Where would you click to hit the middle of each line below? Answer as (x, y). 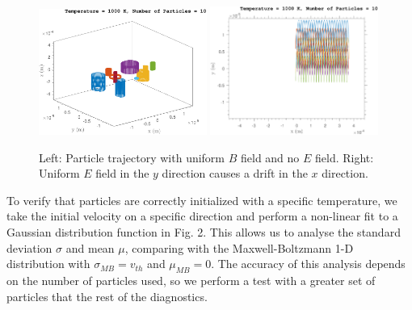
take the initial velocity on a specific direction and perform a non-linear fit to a (202, 216)
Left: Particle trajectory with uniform (132, 157)
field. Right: (345, 157)
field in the (122, 173)
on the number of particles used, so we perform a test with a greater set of (191, 280)
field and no (270, 157)
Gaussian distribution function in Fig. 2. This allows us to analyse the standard (204, 231)
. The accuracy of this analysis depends (308, 264)
